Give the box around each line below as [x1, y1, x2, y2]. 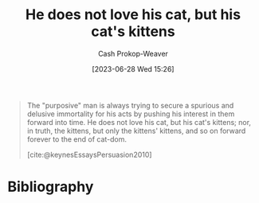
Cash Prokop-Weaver [97, 49, 169, 58]
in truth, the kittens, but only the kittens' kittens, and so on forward [26, 126, 246, 135]
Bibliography [7, 178, 94, 196]
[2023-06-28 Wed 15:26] [92, 64, 175, 73]
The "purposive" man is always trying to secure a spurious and [26, 100, 234, 110]
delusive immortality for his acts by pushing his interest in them [26, 109, 235, 119]
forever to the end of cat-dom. [26, 134, 128, 144]
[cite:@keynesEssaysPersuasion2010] [26, 150, 152, 159]
